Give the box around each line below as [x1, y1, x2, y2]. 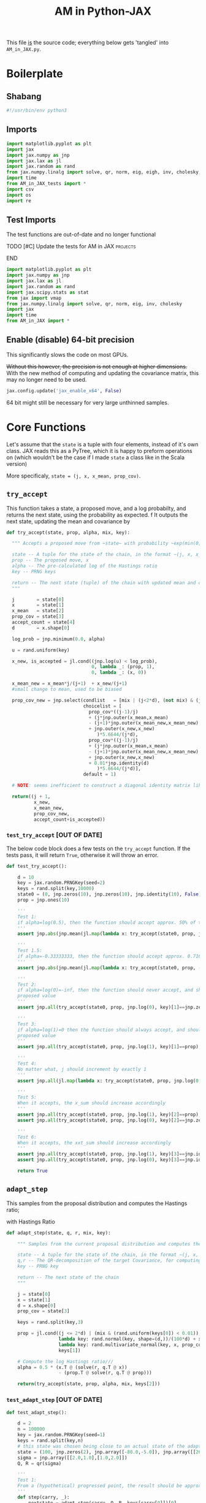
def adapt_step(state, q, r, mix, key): [6, 1230, 112, 1236]
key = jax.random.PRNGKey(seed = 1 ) [17, 1432, 105, 1438]
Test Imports [6, 215, 56, 225]
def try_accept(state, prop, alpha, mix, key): [6, 529, 131, 536]
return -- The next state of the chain [17, 1274, 120, 1280]
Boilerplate [6, 67, 63, 81]
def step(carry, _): [17, 1494, 70, 1500]
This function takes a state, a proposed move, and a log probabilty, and [6, 504, 186, 512]
